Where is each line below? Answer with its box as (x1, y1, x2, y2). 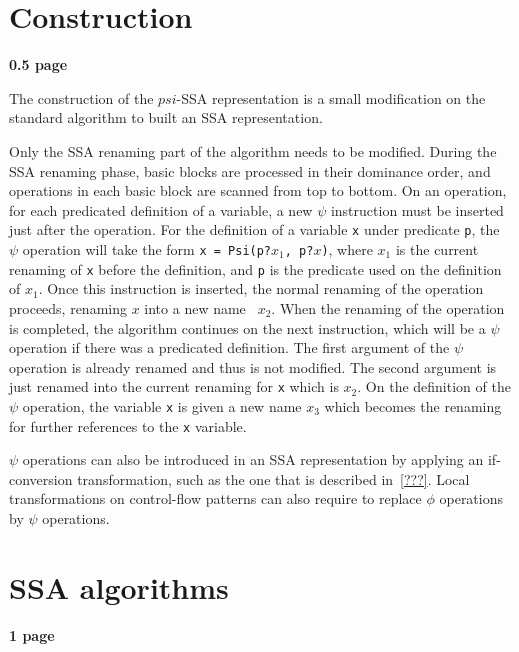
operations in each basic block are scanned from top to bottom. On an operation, (9, 180, 507, 201)
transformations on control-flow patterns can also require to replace (9, 488, 422, 509)
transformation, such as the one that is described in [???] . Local (77, 468, 470, 489)
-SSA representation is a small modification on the (176, 87, 486, 108)
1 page (9, 624, 55, 645)
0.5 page (9, 54, 68, 75)
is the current (395, 238, 479, 259)
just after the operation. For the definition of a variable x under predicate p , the (9, 219, 500, 240)
